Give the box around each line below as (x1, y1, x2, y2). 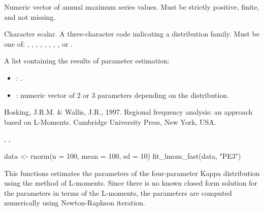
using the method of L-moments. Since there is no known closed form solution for (4, 178, 257, 188)
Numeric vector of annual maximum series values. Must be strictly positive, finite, (4, 2, 259, 12)
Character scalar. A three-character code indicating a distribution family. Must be (4, 28, 259, 39)
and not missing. (4, 11, 56, 22)
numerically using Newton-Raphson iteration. (4, 197, 145, 208)
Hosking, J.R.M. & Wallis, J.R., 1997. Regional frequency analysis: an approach (4, 107, 253, 117)
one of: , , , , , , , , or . (4, 38, 73, 49)
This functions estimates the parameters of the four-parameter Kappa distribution (4, 167, 260, 178)
